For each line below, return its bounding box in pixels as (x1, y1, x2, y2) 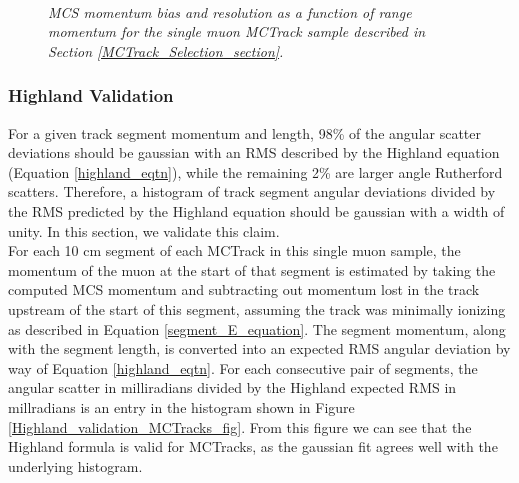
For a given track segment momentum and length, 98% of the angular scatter (8, 122, 481, 143)
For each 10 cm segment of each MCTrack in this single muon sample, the (8, 240, 461, 261)
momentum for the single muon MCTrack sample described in (48, 21, 426, 42)
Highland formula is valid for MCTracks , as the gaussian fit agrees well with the (8, 436, 498, 457)
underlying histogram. (8, 455, 143, 476)
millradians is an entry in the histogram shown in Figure (8, 396, 355, 417)
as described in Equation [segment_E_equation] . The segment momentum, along (8, 318, 506, 339)
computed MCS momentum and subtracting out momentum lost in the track (8, 279, 480, 300)
